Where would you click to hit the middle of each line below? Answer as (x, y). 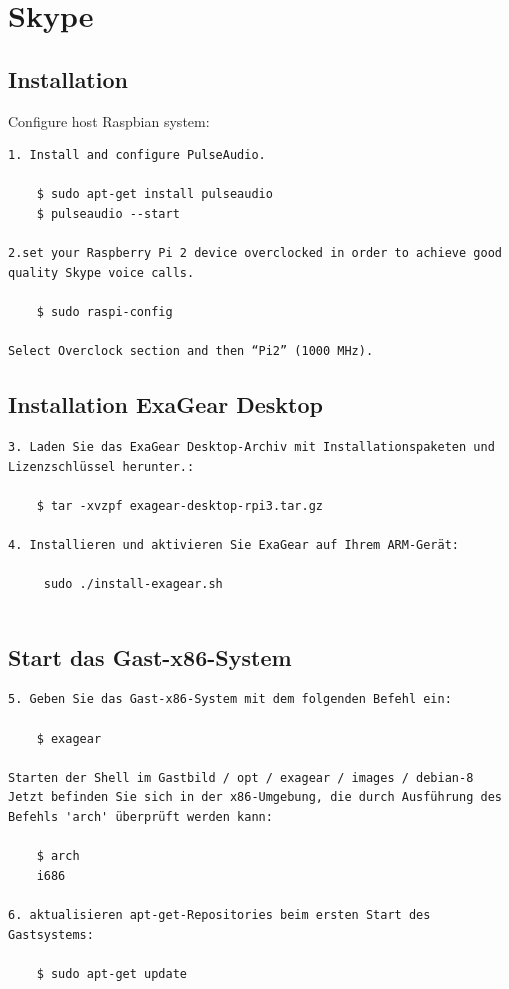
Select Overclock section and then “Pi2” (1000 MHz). (191, 351)
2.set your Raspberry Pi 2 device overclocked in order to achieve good (255, 253)
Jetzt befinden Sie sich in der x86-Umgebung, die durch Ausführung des (255, 797)
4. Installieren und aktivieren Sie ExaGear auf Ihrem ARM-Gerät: (234, 544)
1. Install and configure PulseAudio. (137, 155)
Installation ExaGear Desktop (165, 404)
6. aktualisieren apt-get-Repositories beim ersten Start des (219, 914)
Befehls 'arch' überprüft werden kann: (140, 817)
